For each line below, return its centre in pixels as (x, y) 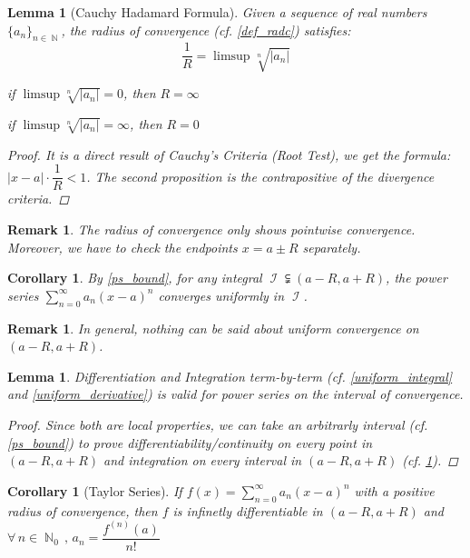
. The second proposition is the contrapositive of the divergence (260, 176)
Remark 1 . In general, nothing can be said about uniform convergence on (213, 328)
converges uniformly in (221, 295)
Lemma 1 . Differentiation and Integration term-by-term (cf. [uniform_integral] (230, 376)
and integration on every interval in (203, 460)
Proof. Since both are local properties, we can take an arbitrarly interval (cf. (218, 424)
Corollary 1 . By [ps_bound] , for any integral (135, 278)
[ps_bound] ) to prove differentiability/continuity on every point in (190, 442)
